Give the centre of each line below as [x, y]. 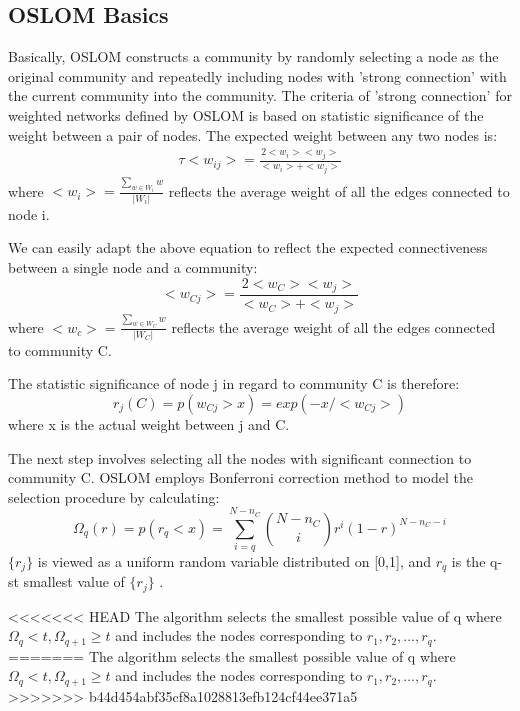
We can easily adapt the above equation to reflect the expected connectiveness [248, 247]
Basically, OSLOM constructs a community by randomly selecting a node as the [253, 56]
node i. [29, 213]
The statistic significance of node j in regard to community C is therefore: [234, 383]
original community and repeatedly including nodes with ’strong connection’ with [257, 75]
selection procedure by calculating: [114, 496]
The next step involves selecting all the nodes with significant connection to [240, 457]
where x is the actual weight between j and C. [149, 424]
